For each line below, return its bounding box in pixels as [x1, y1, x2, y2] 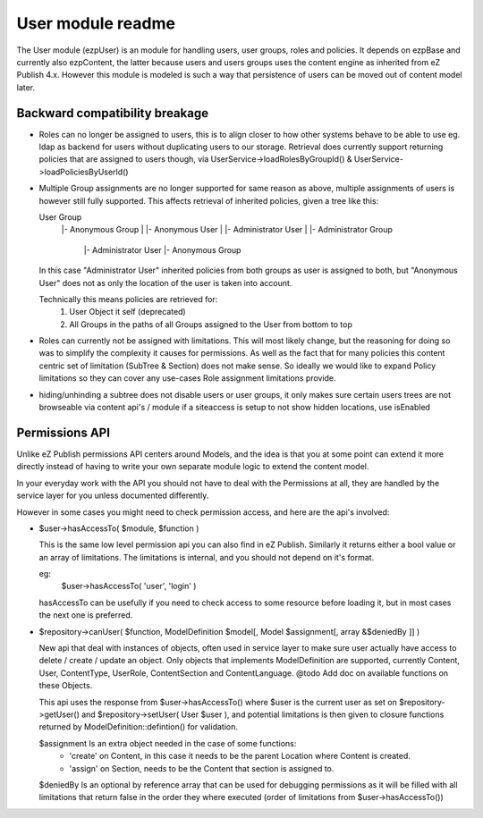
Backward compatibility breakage [16, 105, 209, 121]
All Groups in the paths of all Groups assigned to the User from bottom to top [69, 318, 352, 330]
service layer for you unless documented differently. [16, 490, 209, 501]
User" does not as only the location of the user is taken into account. [38, 277, 292, 288]
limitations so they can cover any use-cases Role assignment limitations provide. [38, 373, 336, 384]
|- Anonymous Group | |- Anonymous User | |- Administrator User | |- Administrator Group [61, 224, 394, 235]
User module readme [16, 13, 176, 33]
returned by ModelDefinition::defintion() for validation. [38, 721, 239, 732]
